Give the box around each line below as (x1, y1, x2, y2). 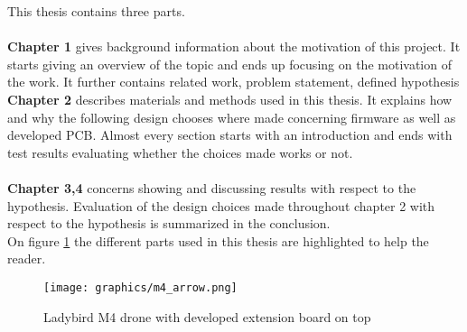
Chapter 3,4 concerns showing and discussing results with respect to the (7, 178, 416, 197)
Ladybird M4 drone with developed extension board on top (43, 307, 371, 326)
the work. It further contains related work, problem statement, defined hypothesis (7, 72, 460, 91)
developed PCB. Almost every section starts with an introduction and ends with (7, 125, 453, 144)
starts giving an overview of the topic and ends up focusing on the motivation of (7, 54, 452, 73)
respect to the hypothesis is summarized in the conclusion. (7, 214, 331, 233)
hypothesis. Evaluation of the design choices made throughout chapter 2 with (7, 196, 435, 215)
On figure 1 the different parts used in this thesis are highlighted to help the (7, 231, 429, 250)
